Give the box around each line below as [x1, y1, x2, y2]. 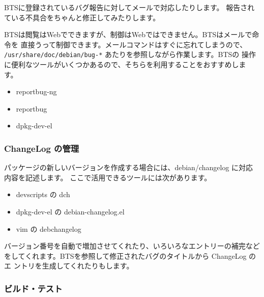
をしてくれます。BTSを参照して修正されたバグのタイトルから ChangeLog [4, 250, 247, 261]
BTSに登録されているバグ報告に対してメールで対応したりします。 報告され [4, 2, 255, 12]
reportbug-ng [16, 86, 57, 97]
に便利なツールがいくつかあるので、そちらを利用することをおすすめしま [4, 59, 246, 70]
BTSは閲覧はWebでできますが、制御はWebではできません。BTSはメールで [4, 29, 252, 40]
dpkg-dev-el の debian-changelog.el [16, 206, 125, 217]
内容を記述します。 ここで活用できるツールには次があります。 [4, 172, 212, 182]
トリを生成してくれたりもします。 [20, 260, 134, 271]
